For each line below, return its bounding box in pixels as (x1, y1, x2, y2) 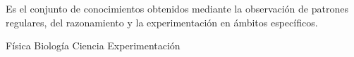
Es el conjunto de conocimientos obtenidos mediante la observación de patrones (6, 1, 348, 15)
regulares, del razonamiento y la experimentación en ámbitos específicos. (6, 15, 318, 29)
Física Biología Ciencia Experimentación (6, 38, 181, 53)
